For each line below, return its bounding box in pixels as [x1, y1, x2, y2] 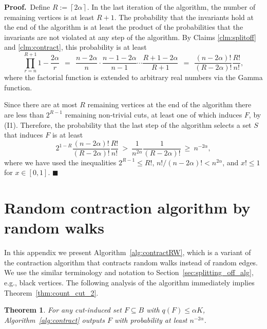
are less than [4, 109, 44, 120]
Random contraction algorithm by [4, 197, 251, 218]
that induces [4, 129, 43, 140]
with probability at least [114, 314, 187, 325]
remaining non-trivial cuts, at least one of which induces [65, 109, 242, 120]
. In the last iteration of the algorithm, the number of [87, 2, 256, 12]
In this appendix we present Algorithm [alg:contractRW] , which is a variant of [4, 247, 251, 258]
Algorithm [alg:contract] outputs [4, 314, 105, 325]
